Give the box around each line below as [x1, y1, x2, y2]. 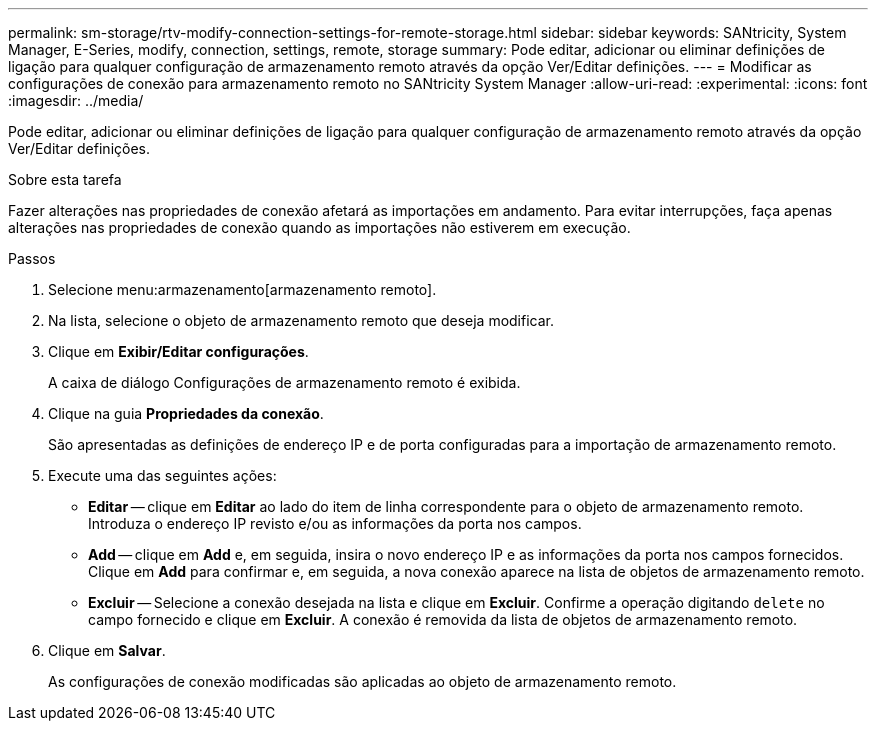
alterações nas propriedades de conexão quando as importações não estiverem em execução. [8, 219, 631, 236]
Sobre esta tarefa [8, 171, 122, 188]
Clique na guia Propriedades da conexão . [48, 405, 324, 422]
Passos [8, 250, 56, 267]
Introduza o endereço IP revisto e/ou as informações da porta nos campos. [88, 515, 582, 532]
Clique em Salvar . [48, 642, 166, 659]
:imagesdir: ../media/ [8, 92, 144, 109]
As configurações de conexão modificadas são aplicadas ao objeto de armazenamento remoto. [48, 673, 677, 690]
